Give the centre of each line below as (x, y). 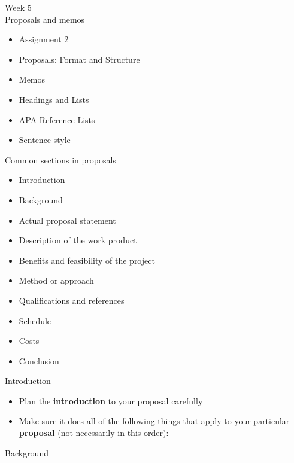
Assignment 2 (44, 39)
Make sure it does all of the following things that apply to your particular (154, 421)
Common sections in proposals (60, 159)
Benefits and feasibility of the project (87, 260)
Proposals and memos (45, 19)
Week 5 (18, 7)
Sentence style (45, 140)
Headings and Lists (54, 99)
